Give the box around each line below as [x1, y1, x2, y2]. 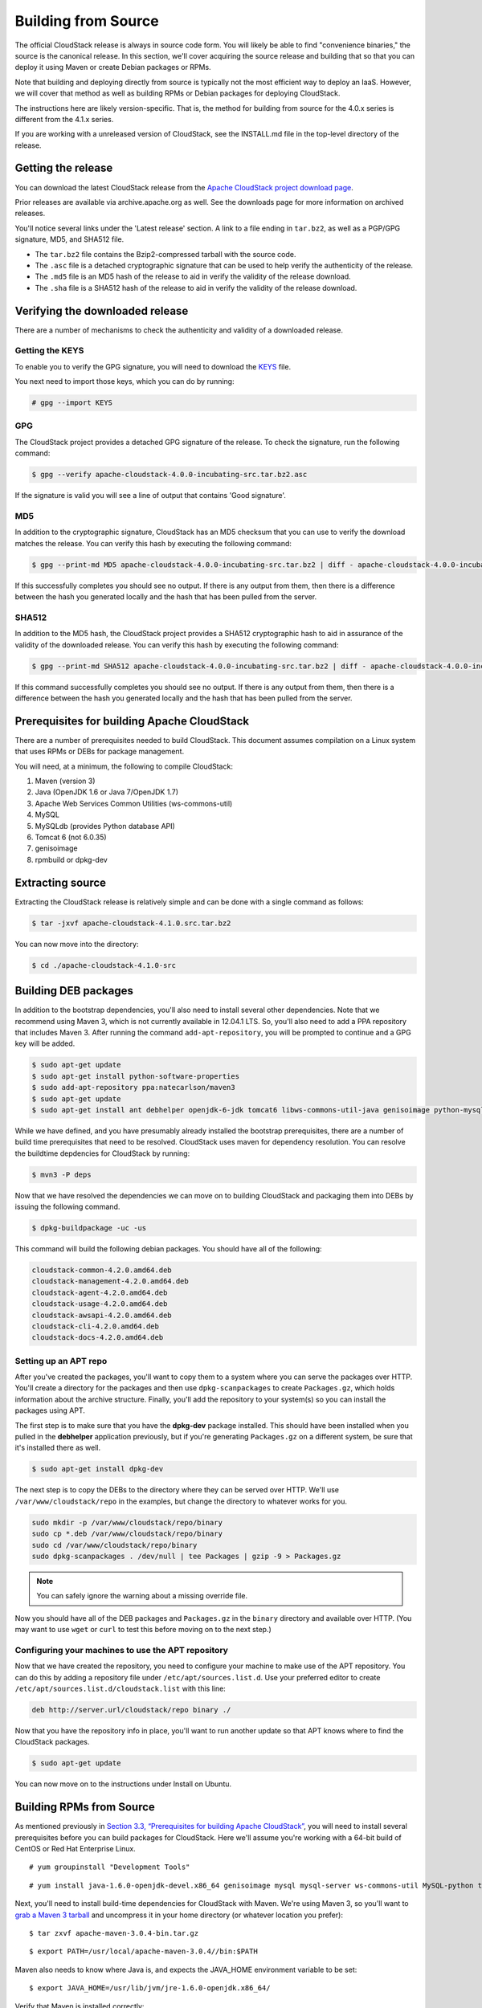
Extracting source [14, 875, 107, 889]
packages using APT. [14, 1406, 86, 1415]
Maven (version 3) [35, 776, 96, 786]
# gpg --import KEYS [31, 398, 112, 407]
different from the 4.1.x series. [14, 114, 114, 124]
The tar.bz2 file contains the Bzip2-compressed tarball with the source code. [35, 249, 296, 259]
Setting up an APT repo [14, 1355, 108, 1366]
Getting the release [14, 161, 113, 175]
